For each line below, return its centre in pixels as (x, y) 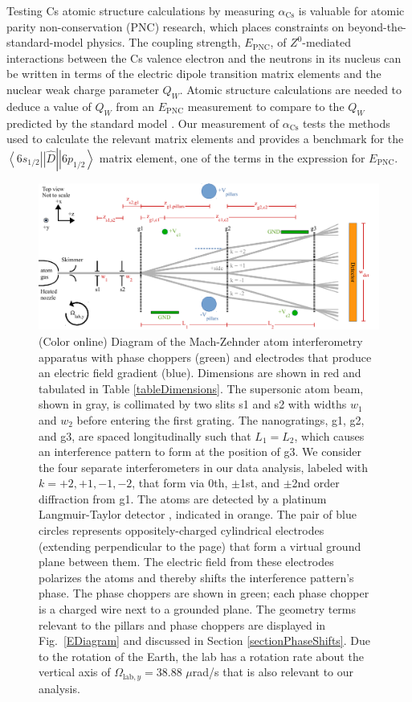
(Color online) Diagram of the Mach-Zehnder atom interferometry (201, 341)
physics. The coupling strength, (164, 42)
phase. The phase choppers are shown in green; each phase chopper (204, 593)
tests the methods (347, 123)
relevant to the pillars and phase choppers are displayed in (182, 624)
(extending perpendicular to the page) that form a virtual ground (200, 546)
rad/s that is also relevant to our (273, 672)
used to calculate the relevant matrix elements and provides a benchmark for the (205, 139)
